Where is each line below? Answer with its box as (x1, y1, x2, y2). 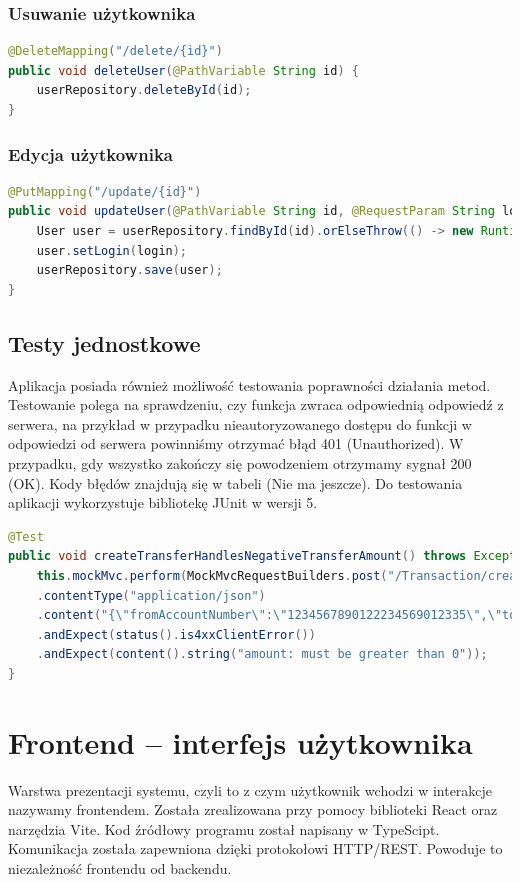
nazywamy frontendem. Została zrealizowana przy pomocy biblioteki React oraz (8, 799, 498, 820)
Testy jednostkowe (8, 327, 201, 358)
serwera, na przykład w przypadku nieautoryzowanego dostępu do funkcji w (8, 413, 472, 434)
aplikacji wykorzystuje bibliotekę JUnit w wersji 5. (8, 492, 318, 513)
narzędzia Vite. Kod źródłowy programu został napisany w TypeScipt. (8, 818, 440, 839)
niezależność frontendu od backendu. (8, 857, 232, 878)
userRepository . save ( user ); (36, 263, 223, 278)
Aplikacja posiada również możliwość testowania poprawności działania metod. (8, 374, 491, 395)
